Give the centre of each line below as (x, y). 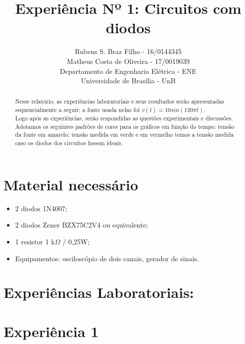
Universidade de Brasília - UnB (128, 81)
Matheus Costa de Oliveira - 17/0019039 (128, 61)
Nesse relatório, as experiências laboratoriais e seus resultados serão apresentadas (120, 101)
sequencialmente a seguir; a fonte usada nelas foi (77, 110)
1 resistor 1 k (35, 241)
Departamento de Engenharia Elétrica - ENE (128, 71)
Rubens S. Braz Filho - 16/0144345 (128, 51)
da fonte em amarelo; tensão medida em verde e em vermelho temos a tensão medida (124, 135)
